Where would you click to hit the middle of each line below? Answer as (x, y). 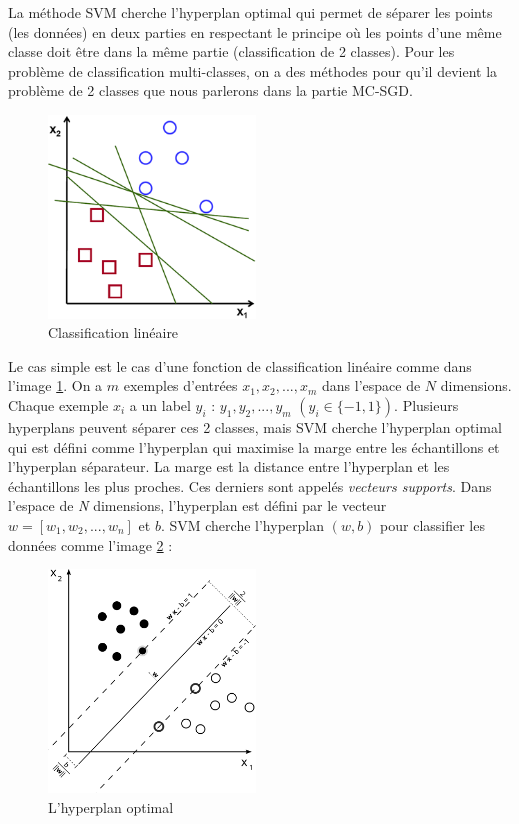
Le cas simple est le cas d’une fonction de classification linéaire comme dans (240, 365)
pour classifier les (432, 525)
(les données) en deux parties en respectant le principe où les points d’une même (255, 31)
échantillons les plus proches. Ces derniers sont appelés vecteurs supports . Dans (250, 485)
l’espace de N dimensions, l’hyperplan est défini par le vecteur (197, 505)
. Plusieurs (426, 405)
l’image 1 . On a (55, 385)
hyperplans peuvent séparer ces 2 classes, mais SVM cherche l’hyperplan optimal (255, 427)
